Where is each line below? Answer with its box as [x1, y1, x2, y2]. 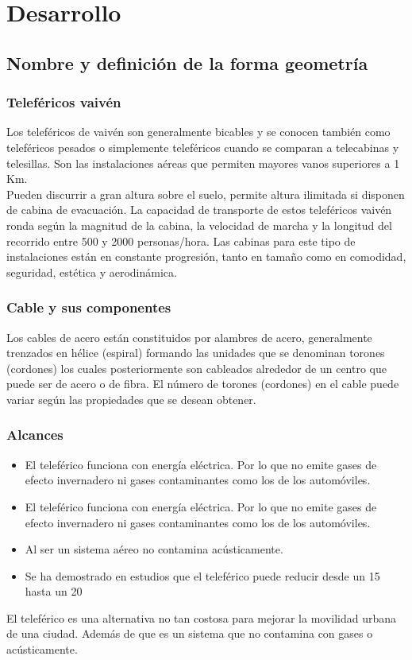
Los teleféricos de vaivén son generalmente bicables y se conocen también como [6, 123, 391, 140]
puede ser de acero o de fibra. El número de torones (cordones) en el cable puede [6, 375, 399, 392]
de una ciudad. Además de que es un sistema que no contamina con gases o [6, 625, 373, 642]
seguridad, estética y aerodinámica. [6, 263, 177, 280]
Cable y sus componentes [6, 297, 171, 317]
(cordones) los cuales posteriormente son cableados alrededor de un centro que [6, 359, 387, 376]
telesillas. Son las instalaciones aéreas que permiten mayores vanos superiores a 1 [6, 154, 400, 171]
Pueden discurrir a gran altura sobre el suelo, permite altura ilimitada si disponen [6, 185, 405, 202]
